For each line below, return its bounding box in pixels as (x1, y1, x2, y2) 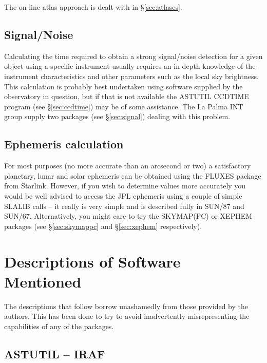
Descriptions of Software (4, 251, 181, 272)
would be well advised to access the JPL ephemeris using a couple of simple (4, 190, 242, 201)
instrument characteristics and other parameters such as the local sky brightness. (4, 70, 259, 81)
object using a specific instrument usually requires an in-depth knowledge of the (4, 61, 256, 71)
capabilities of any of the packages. (4, 320, 114, 331)
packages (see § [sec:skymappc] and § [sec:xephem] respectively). (4, 220, 202, 231)
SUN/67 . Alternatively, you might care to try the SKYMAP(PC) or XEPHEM (4, 211, 253, 221)
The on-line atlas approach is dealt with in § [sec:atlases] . (4, 2, 182, 12)
